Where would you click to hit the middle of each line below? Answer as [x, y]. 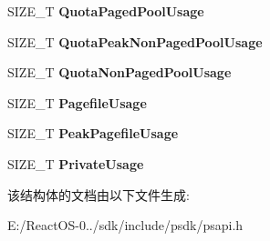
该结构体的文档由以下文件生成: [99, 194]
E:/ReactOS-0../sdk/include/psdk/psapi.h [125, 225]
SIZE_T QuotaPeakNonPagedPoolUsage [135, 41]
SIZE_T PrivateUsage [76, 163]
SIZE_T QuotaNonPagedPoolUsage [119, 72]
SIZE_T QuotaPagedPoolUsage [106, 11]
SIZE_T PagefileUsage [77, 102]
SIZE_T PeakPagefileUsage [93, 133]
